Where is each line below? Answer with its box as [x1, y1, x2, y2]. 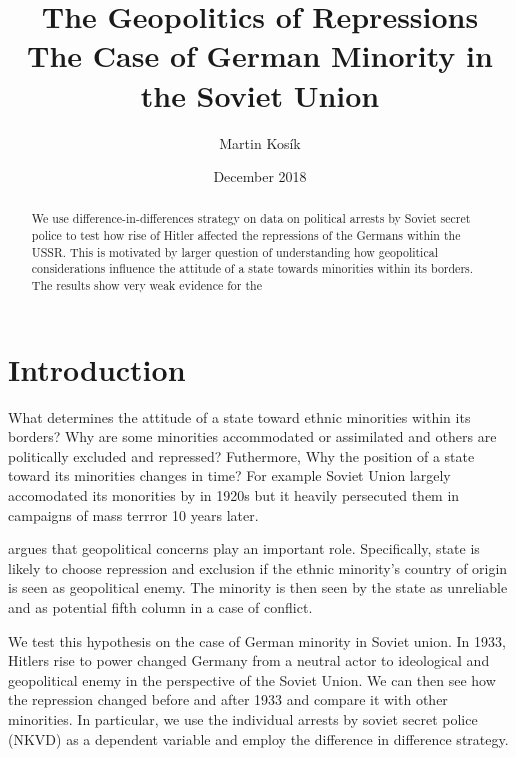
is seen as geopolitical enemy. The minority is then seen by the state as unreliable [8, 577, 508, 598]
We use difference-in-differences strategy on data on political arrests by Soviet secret [31, 210, 471, 227]
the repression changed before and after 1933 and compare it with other [8, 689, 448, 710]
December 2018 [213, 166, 307, 187]
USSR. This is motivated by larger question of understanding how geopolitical [31, 243, 438, 260]
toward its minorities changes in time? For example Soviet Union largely [8, 465, 451, 486]
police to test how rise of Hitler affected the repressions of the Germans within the [31, 227, 461, 244]
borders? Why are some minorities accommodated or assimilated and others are [8, 426, 497, 447]
